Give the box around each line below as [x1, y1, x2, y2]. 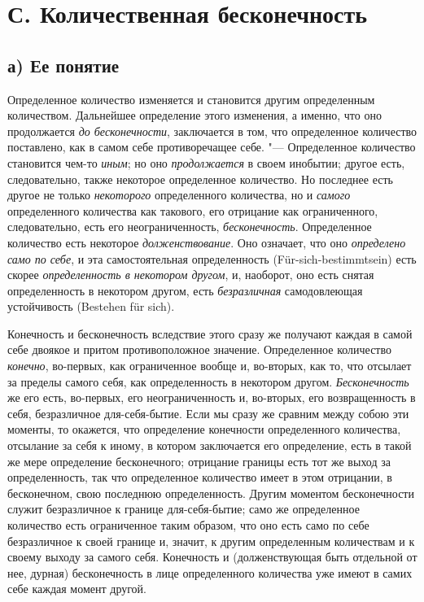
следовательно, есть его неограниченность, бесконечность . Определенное [7, 218, 372, 235]
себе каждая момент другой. [7, 580, 146, 597]
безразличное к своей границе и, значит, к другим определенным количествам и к [7, 532, 415, 549]
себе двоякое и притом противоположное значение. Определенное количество [7, 341, 391, 358]
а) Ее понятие [7, 52, 120, 77]
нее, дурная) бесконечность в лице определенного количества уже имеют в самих [7, 564, 413, 581]
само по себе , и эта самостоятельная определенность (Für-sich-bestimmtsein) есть [7, 250, 417, 267]
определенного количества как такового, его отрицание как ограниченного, [7, 202, 378, 219]
